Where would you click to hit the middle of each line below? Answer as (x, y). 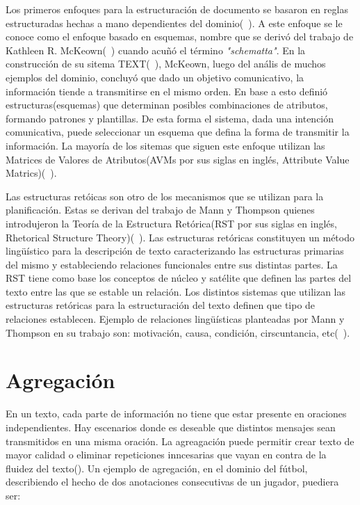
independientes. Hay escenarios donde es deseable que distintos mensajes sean (171, 427)
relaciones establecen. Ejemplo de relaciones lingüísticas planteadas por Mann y (175, 319)
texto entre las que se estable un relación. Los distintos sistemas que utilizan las (176, 291)
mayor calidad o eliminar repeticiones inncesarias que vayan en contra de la (166, 455)
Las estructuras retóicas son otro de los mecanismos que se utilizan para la (165, 196)
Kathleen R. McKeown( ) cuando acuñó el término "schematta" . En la (156, 50)
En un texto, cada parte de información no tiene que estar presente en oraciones (176, 414)
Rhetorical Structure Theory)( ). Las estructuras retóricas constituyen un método (180, 237)
